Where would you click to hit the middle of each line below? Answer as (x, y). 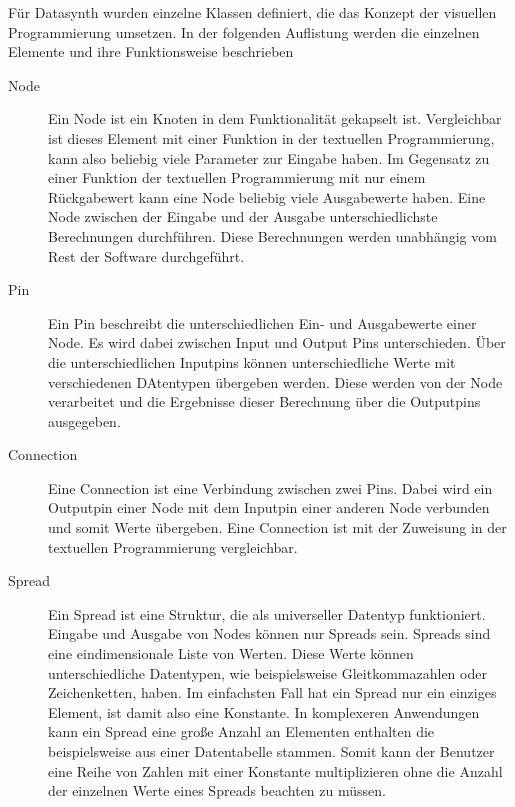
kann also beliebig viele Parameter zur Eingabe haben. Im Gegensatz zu (269, 157)
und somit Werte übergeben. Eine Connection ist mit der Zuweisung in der (277, 527)
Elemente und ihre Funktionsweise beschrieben (151, 51)
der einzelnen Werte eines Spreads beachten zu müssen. (217, 790)
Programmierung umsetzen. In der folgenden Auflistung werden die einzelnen (244, 31)
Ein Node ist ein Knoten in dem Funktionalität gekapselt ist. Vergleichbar (275, 118)
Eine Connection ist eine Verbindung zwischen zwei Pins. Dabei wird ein (270, 487)
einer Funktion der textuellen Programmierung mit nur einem (237, 177)
